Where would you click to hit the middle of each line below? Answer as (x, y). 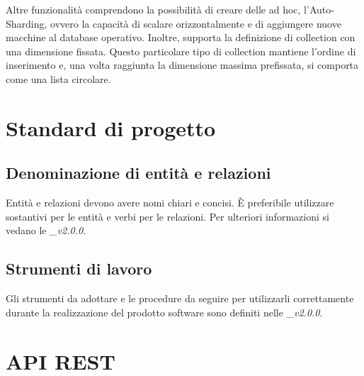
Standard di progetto (111, 127)
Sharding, (27, 23)
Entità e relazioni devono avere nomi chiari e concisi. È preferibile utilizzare (170, 203)
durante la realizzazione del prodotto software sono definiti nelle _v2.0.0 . (164, 312)
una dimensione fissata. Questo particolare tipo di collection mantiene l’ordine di (181, 51)
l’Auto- (319, 9)
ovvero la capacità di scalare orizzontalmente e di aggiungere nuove (196, 23)
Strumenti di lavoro (79, 269)
